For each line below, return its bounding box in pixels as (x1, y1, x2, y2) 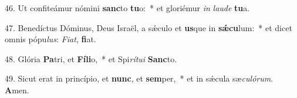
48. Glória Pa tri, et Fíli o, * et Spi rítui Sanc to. (5, 52, 177, 65)
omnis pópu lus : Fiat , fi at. (5, 33, 96, 45)
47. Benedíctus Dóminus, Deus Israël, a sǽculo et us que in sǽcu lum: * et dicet (5, 21, 292, 33)
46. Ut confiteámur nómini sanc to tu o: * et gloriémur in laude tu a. (5, 2, 250, 13)
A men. (5, 83, 29, 96)
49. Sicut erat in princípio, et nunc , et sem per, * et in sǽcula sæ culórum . (5, 72, 274, 85)
